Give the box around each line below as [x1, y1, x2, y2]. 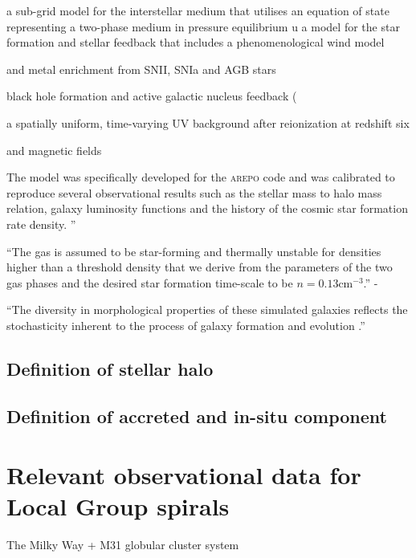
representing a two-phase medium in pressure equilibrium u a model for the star [6, 18, 400, 35]
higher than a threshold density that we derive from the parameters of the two [6, 259, 393, 275]
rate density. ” [6, 215, 76, 232]
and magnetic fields [6, 141, 102, 158]
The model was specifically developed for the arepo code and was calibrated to [6, 169, 395, 185]
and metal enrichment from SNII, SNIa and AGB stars [6, 60, 276, 77]
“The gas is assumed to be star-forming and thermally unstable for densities [6, 242, 381, 259]
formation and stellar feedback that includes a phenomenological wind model [6, 34, 385, 51]
